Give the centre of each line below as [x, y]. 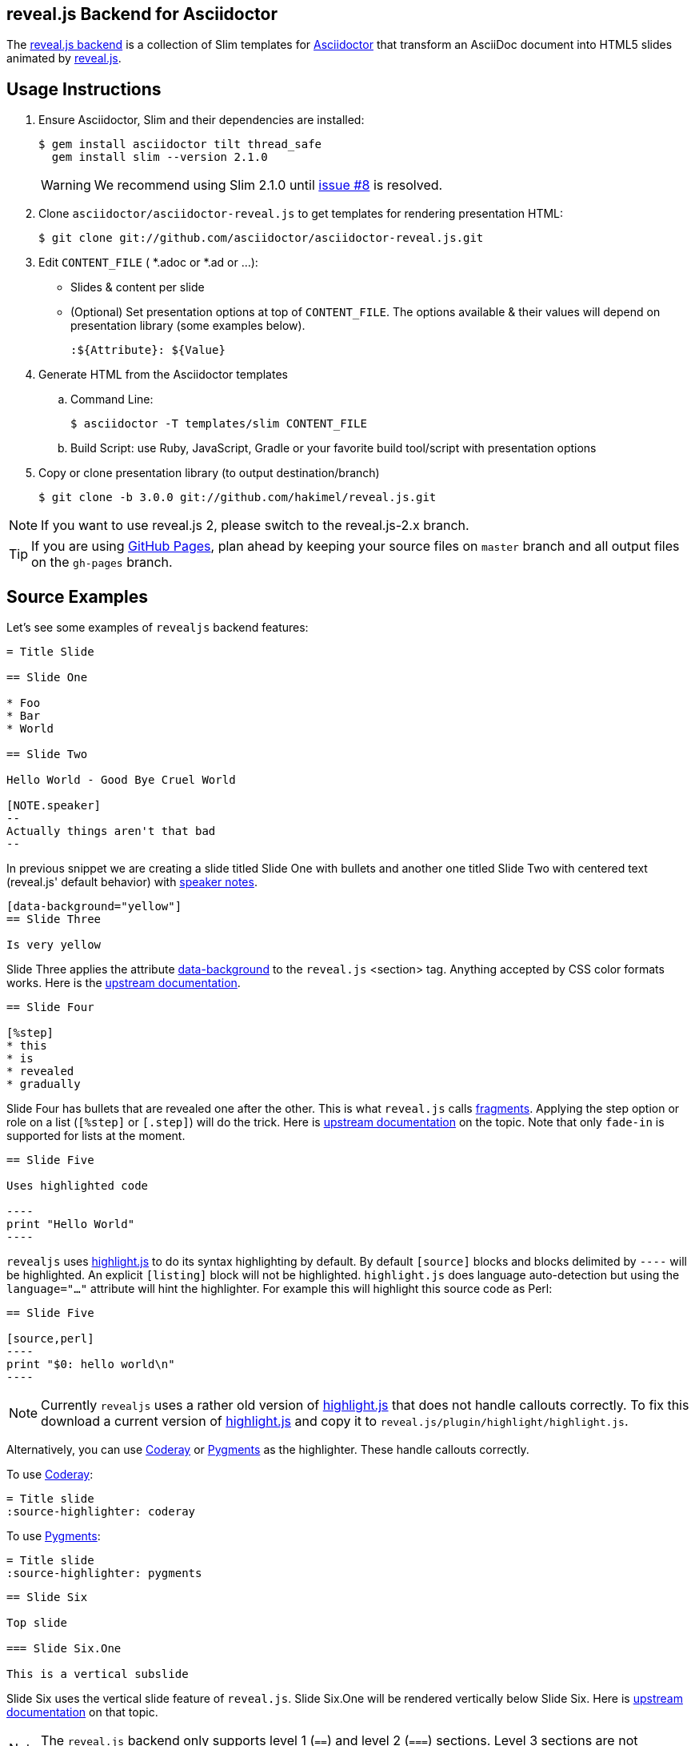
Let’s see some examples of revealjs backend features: [158, 628]
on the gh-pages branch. [102, 562]
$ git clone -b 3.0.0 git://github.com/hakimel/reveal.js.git [238, 498]
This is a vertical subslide [98, 1674]
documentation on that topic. [82, 1712]
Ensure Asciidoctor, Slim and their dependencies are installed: [202, 120]
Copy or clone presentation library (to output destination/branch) [209, 473]
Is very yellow [54, 945]
